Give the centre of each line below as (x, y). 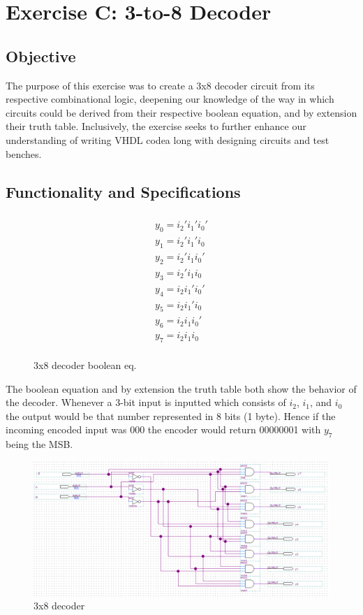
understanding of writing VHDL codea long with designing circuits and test (168, 139)
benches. (24, 153)
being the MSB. (39, 444)
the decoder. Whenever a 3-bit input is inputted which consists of (146, 402)
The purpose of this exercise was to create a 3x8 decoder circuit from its (160, 85)
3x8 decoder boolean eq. (85, 365)
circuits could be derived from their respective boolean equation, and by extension (181, 112)
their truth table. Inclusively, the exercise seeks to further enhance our (156, 126)
